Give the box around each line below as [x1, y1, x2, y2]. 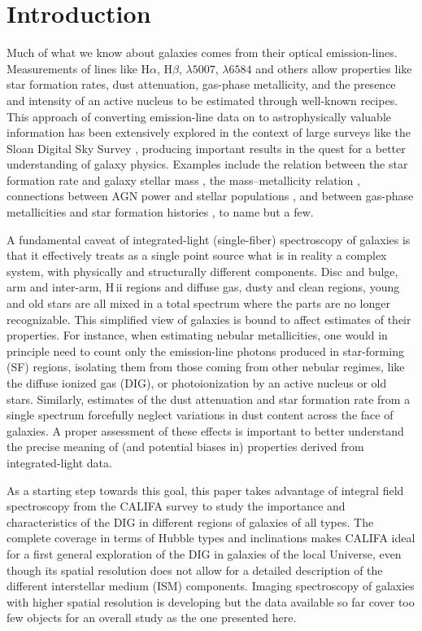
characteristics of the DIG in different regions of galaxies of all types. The [7, 513, 374, 530]
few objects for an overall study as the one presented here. [7, 609, 297, 626]
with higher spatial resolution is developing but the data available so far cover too [7, 593, 415, 610]
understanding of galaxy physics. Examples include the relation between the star [7, 156, 408, 173]
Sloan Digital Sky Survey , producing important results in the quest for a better [7, 139, 406, 156]
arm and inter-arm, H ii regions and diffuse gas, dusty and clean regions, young [7, 278, 400, 296]
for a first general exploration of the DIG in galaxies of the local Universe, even [7, 545, 402, 562]
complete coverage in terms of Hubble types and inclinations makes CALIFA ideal [7, 529, 415, 546]
